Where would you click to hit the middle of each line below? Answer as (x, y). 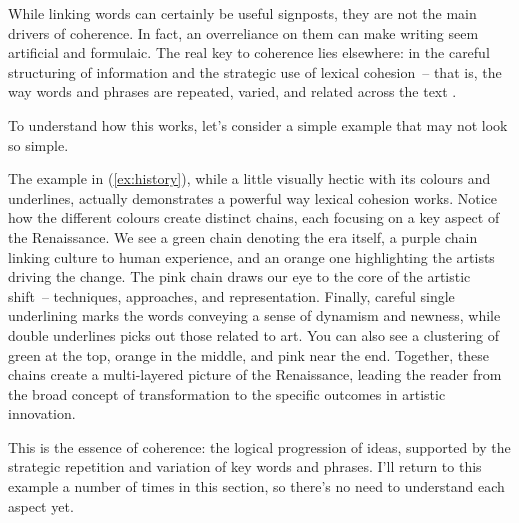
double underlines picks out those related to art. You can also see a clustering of (253, 334)
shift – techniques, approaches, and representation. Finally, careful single (231, 295)
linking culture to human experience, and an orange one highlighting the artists (251, 256)
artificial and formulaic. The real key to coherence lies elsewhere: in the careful (249, 52)
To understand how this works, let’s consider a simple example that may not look (258, 124)
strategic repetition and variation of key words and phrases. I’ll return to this (245, 466)
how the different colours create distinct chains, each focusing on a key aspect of (254, 217)
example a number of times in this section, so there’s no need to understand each (256, 486)
